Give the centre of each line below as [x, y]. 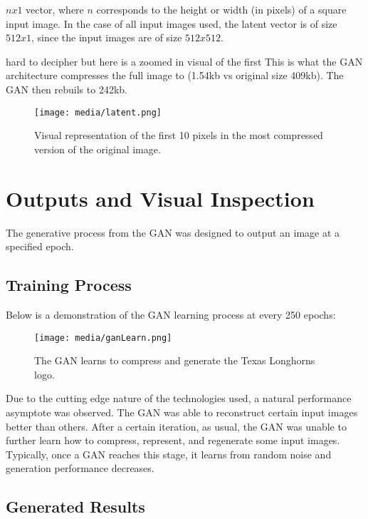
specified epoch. [40, 246]
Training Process [69, 285]
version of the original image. [98, 149]
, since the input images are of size [107, 37]
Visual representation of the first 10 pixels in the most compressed [179, 135]
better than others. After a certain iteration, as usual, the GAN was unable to [176, 426]
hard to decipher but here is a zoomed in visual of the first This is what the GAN [184, 61]
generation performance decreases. [80, 468]
